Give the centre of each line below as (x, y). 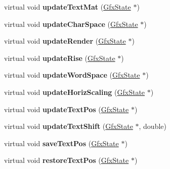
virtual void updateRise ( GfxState (60, 58)
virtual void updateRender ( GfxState (65, 41)
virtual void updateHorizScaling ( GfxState (75, 92)
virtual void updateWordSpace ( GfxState (72, 75)
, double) (153, 126)
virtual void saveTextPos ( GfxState (61, 143)
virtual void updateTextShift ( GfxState (69, 126)
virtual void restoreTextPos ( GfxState (67, 160)
